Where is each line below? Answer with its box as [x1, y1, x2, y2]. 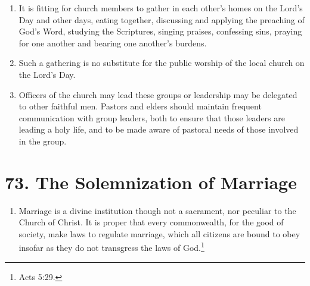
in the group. [18, 134, 67, 147]
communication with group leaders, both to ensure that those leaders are [18, 111, 285, 124]
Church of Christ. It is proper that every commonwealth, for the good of [18, 216, 284, 228]
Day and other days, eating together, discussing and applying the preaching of [18, 13, 305, 26]
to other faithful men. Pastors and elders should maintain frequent [18, 100, 262, 112]
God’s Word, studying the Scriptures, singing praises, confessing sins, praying [18, 25, 302, 37]
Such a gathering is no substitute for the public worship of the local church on [18, 56, 305, 69]
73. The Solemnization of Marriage [5, 169, 297, 194]
